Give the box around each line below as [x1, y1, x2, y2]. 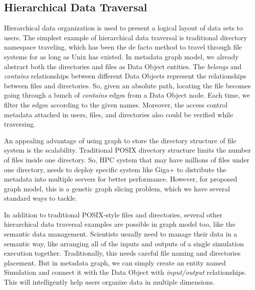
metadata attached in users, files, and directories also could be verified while [4, 109, 233, 119]
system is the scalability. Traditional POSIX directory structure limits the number [4, 145, 251, 155]
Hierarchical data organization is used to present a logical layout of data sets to [4, 23, 243, 33]
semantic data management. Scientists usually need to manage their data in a [4, 229, 237, 239]
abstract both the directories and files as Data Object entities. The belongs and [4, 61, 242, 71]
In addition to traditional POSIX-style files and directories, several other [4, 209, 223, 219]
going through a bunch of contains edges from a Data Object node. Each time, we [4, 90, 250, 100]
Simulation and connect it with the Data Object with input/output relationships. [4, 267, 247, 277]
